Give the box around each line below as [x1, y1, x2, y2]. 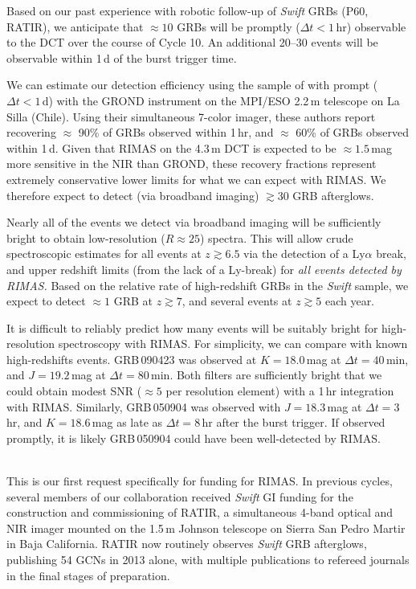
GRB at [113, 292, 153, 309]
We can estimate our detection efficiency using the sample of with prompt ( [6, 76, 378, 93]
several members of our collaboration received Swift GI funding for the [6, 488, 353, 505]
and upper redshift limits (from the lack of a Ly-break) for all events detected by [6, 260, 402, 277]
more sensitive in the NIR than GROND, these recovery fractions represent [6, 155, 377, 172]
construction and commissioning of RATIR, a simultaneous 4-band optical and [6, 504, 394, 521]
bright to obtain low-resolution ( [6, 229, 165, 246]
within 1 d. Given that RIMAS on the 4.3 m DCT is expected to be [6, 139, 336, 156]
